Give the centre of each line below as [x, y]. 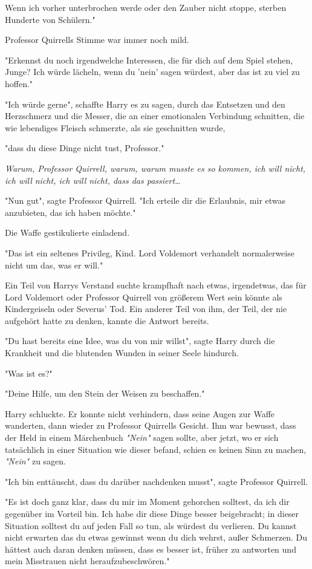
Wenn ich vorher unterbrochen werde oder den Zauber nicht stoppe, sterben [146, 7]
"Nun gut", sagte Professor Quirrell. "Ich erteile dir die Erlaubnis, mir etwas [145, 200]
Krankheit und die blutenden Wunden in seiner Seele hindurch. [122, 353]
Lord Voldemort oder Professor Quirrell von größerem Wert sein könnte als [144, 297]
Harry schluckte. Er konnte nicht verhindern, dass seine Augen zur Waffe [140, 413]
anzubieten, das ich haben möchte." [70, 212]
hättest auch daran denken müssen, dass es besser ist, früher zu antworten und [151, 549]
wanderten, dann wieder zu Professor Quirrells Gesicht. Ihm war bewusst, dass [151, 425]
